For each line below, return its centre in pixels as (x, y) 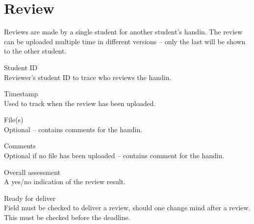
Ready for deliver (30, 198)
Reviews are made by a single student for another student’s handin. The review (123, 32)
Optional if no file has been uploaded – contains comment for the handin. (114, 155)
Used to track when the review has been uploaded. (80, 103)
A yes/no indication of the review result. (65, 182)
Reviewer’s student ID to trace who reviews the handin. (88, 77)
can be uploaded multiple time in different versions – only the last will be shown (125, 41)
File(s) (14, 120)
